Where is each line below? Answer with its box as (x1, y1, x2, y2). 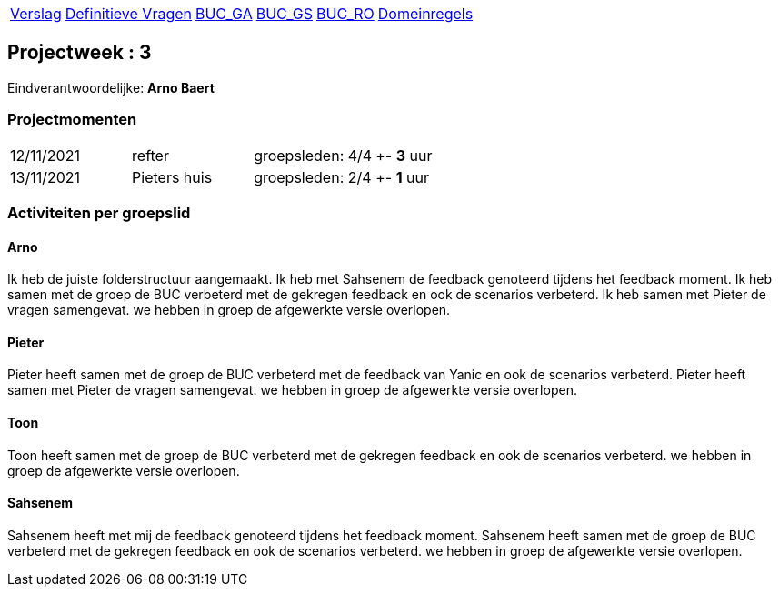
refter (132, 146, 169, 165)
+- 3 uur (375, 146, 433, 165)
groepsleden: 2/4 (254, 167, 372, 186)
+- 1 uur (375, 167, 429, 186)
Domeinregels (377, 5, 474, 23)
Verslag (10, 5, 62, 23)
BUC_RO (316, 5, 375, 23)
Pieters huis (132, 167, 213, 186)
